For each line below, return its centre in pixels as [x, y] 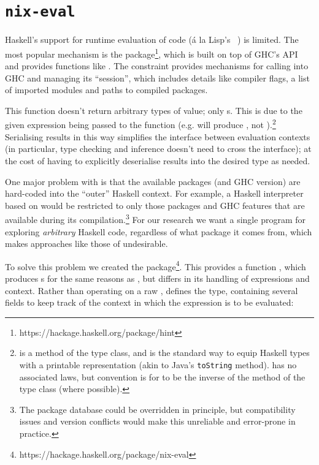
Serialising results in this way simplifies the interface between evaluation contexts [158, 136]
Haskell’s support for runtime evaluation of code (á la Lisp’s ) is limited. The [152, 40]
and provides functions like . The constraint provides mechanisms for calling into [157, 66]
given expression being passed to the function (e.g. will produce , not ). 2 [140, 124]
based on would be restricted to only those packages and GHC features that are [155, 205]
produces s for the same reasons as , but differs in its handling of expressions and [157, 278]
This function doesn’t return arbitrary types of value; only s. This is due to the [154, 110]
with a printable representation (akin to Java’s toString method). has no [158, 364]
